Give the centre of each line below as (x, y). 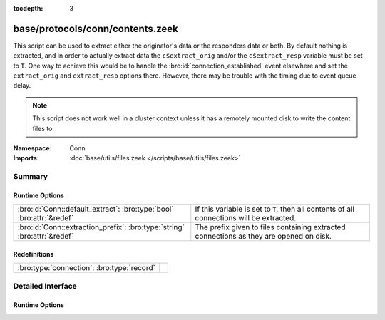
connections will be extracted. (246, 218)
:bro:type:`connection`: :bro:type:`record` (87, 268)
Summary (31, 177)
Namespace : (33, 148)
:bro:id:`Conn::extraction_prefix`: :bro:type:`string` (101, 227)
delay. (22, 86)
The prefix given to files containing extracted (270, 227)
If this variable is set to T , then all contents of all (274, 209)
